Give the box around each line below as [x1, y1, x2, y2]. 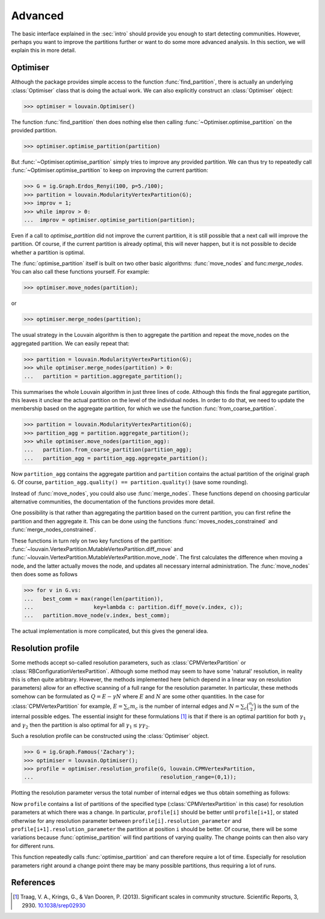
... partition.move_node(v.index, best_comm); [23, 612, 170, 619]
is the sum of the [257, 702, 299, 710]
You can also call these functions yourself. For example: [11, 268, 150, 275]
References [11, 878, 55, 888]
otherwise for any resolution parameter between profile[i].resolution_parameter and [11, 817, 242, 824]
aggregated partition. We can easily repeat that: [11, 340, 129, 347]
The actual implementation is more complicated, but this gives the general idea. [11, 627, 209, 635]
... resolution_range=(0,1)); [23, 773, 237, 781]
